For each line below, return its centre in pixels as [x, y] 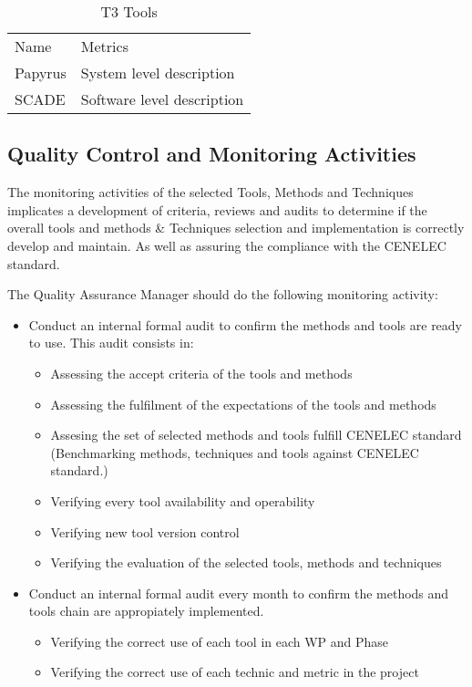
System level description [158, 73]
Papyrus [41, 73]
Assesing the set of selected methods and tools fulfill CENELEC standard [256, 435]
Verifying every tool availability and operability [183, 500]
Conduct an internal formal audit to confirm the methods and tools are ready [246, 324]
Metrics [104, 46]
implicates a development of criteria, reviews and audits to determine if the [217, 209]
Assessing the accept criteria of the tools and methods [201, 373]
